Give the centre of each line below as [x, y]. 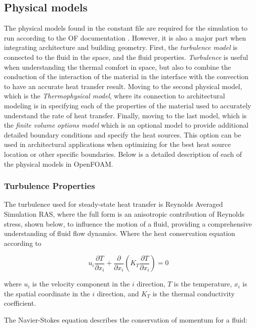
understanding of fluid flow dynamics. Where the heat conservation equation [120, 233]
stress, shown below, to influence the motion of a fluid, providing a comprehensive [128, 223]
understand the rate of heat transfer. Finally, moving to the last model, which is [126, 115]
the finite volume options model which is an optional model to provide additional [126, 125]
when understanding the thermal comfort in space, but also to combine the [118, 67]
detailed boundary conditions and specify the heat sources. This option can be [123, 134]
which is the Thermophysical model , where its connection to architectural [115, 96]
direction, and [118, 293]
